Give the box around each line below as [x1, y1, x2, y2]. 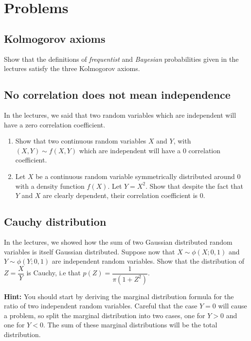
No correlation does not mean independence [4, 87, 231, 102]
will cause [218, 301, 247, 311]
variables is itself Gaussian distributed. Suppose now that [4, 246, 175, 256]
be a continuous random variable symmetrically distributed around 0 [36, 171, 241, 181]
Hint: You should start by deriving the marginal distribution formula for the [4, 291, 234, 301]
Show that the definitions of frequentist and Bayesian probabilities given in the [4, 54, 239, 64]
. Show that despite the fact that [145, 180, 243, 191]
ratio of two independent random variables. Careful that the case [4, 301, 197, 311]
